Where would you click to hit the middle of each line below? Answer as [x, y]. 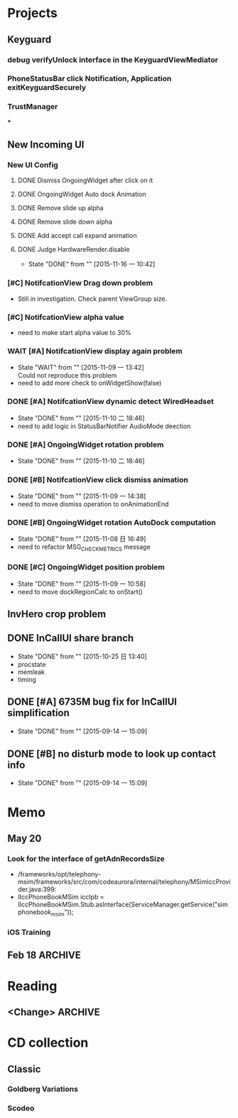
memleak [31, 672]
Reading [32, 986]
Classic [24, 1069]
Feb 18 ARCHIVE [44, 955]
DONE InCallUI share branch [71, 638]
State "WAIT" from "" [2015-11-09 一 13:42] [81, 368]
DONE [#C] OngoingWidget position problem [86, 567]
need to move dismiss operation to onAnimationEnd [93, 504]
